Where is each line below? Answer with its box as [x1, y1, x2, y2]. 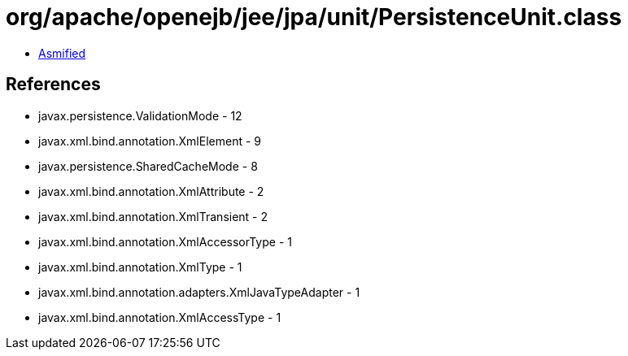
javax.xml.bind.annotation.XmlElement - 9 [38, 133, 261, 148]
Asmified [38, 46, 86, 60]
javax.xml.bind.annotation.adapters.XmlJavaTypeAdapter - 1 [38, 284, 360, 299]
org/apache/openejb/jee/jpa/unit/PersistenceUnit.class [6, 3, 622, 31]
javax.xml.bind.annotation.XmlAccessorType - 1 [38, 234, 292, 249]
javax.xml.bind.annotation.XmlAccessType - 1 [38, 310, 281, 324]
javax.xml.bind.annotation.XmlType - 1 [38, 259, 242, 274]
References [6, 74, 101, 95]
